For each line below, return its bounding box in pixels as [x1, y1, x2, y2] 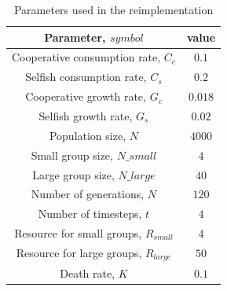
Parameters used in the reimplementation [13, 2, 214, 17]
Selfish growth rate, [38, 107, 133, 123]
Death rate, [60, 264, 115, 281]
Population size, [49, 127, 126, 143]
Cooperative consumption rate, [12, 49, 161, 65]
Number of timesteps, [38, 205, 142, 222]
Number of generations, [31, 186, 145, 202]
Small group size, [31, 146, 113, 163]
